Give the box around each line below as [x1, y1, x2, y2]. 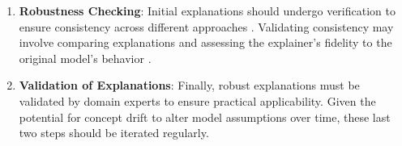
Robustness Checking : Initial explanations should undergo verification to [19, 2, 396, 19]
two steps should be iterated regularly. [19, 124, 209, 141]
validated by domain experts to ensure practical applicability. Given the [19, 92, 376, 109]
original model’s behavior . [19, 49, 152, 66]
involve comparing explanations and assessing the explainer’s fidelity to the [19, 34, 392, 51]
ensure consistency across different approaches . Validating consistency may [19, 18, 394, 35]
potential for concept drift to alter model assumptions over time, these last [19, 108, 391, 125]
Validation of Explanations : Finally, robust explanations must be [19, 77, 360, 94]
